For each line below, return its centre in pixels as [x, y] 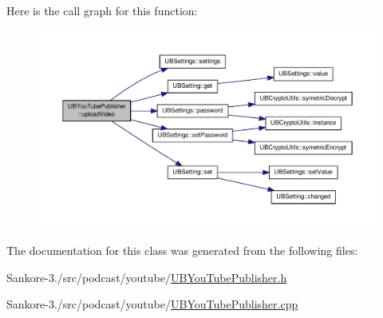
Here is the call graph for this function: [102, 10]
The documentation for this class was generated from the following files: [182, 250]
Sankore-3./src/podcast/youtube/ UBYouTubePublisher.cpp [152, 304]
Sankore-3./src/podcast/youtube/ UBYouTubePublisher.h [147, 277]
